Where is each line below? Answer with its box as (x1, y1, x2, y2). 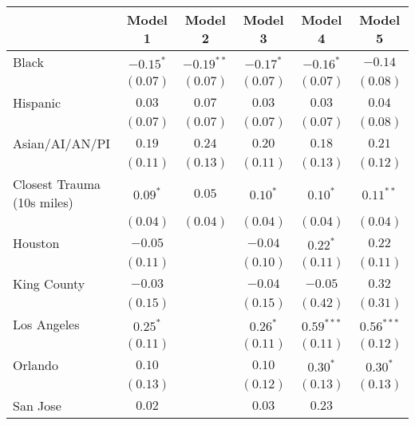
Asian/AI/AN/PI (13, 134, 111, 152)
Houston (13, 234, 60, 252)
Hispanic (13, 93, 61, 112)
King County (13, 274, 85, 293)
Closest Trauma (13, 175, 101, 193)
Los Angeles (13, 315, 80, 333)
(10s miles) (13, 193, 73, 211)
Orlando (13, 356, 58, 374)
